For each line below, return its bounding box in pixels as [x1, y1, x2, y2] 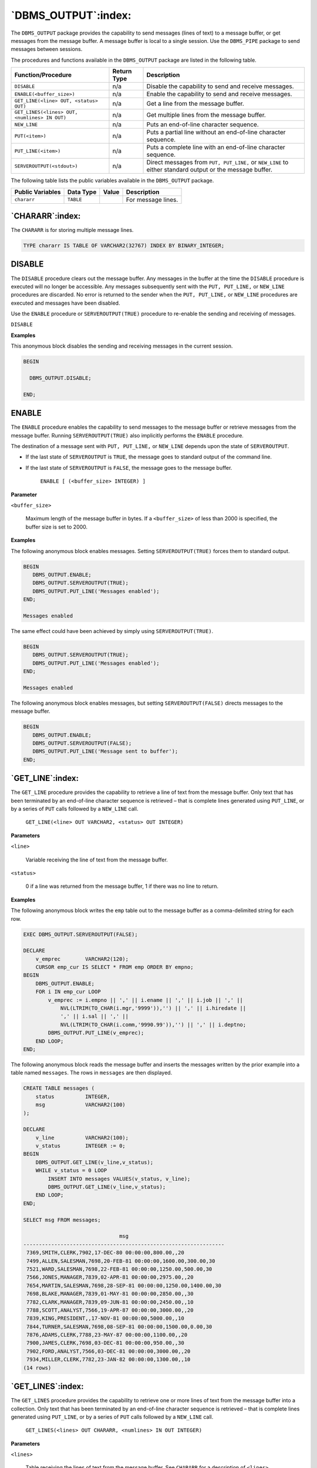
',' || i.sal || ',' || [60, 1013, 129, 1020]
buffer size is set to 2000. [25, 523, 88, 530]
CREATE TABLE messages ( [23, 1085, 95, 1092]
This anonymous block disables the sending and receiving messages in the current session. [11, 342, 233, 349]
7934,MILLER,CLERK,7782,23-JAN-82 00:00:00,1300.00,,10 [26, 1356, 191, 1363]
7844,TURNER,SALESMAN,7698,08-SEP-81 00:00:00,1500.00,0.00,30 [26, 1323, 213, 1330]
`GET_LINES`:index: [11, 1382, 84, 1392]
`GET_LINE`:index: [11, 773, 79, 783]
